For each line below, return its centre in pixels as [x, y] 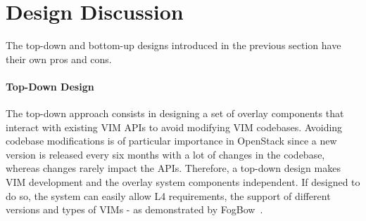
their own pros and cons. [59, 59]
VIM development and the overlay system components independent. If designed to [183, 182]
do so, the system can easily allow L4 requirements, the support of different [168, 195]
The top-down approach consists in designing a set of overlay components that [175, 113]
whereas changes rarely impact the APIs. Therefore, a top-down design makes [173, 168]
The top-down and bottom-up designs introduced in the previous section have [173, 45]
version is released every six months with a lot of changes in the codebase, [165, 154]
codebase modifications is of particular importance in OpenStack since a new [171, 141]
